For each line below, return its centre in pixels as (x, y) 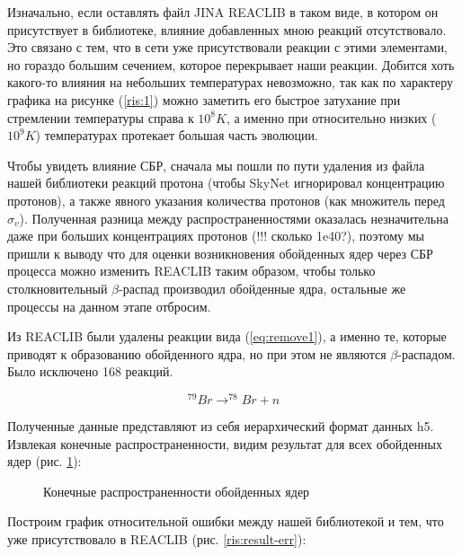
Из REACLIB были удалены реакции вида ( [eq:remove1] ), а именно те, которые (227, 336)
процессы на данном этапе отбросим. (109, 306)
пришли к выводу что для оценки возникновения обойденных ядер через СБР (220, 253)
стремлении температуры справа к (101, 117)
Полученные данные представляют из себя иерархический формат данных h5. (221, 425)
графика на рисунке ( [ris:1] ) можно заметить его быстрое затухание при (204, 99)
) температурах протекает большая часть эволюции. (177, 135)
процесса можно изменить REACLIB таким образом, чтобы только (191, 271)
